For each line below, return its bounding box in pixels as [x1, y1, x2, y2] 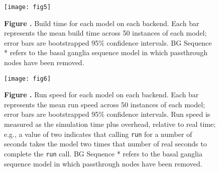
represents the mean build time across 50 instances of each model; [4, 28, 207, 38]
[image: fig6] [4, 75, 51, 82]
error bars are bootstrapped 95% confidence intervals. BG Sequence [4, 37, 212, 48]
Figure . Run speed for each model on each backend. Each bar [4, 89, 199, 100]
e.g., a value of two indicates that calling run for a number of [4, 128, 192, 139]
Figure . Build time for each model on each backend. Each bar [4, 18, 199, 28]
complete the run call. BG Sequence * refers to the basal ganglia [4, 148, 202, 158]
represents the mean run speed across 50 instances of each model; [4, 99, 205, 109]
